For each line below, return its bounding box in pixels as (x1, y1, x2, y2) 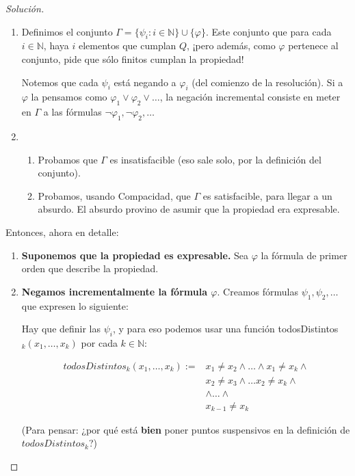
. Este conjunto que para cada (205, 24, 332, 38)
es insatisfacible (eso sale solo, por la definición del (109, 152, 321, 166)
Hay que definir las (21, 321, 101, 336)
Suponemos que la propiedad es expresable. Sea (21, 248, 249, 262)
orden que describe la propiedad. (21, 261, 159, 276)
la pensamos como (31, 90, 107, 104)
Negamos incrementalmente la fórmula (21, 284, 207, 298)
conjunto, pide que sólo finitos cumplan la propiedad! (21, 51, 244, 66)
